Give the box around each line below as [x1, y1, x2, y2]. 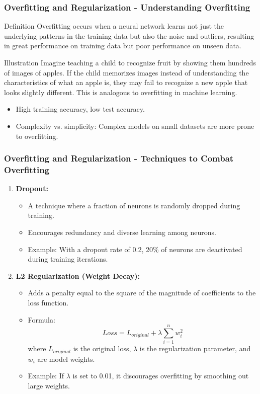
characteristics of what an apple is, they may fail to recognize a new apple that [4, 77, 248, 88]
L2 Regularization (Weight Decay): [16, 270, 140, 281]
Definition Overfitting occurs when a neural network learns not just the [4, 21, 224, 31]
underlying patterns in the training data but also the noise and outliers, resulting [4, 30, 254, 41]
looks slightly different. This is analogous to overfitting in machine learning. [4, 87, 237, 97]
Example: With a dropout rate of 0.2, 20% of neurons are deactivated [28, 244, 242, 254]
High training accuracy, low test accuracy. [16, 104, 145, 114]
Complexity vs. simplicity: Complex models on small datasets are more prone [16, 120, 254, 131]
